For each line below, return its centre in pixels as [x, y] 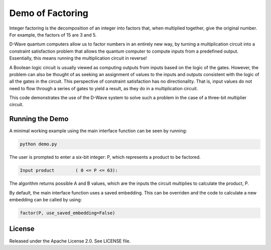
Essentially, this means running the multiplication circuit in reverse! [78, 58]
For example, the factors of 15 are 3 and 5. [53, 35]
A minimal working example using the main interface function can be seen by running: [98, 131]
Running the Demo [39, 119]
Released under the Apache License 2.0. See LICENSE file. [70, 241]
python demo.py [38, 144]
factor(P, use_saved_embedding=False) [67, 213]
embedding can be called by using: [46, 200]
